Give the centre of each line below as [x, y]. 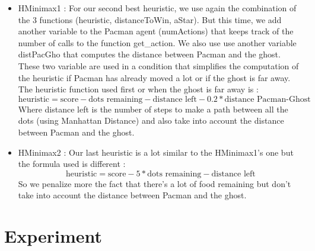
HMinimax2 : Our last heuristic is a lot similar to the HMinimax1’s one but [156, 152]
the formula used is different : [72, 164]
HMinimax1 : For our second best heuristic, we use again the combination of [157, 8]
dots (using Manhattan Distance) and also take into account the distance [151, 120]
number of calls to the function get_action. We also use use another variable [157, 42]
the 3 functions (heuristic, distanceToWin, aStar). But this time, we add [150, 19]
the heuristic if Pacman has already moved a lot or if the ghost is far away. [154, 77]
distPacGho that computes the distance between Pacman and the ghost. [149, 54]
